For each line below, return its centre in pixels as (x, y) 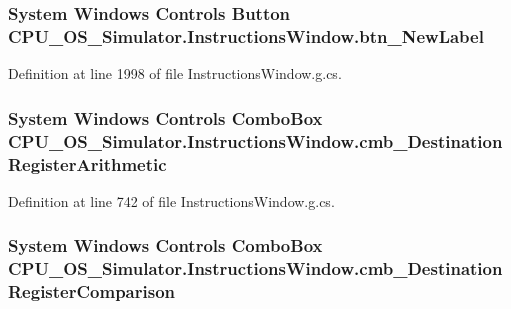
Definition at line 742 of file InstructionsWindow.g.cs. (171, 200)
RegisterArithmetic (87, 163)
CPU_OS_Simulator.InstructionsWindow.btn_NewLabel (246, 35)
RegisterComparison (92, 291)
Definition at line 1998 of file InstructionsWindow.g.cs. (175, 73)
